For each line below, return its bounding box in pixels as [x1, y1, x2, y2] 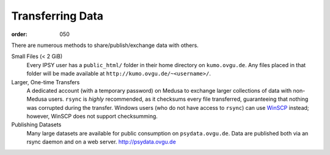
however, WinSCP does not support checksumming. [26, 113, 158, 120]
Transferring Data [11, 9, 104, 23]
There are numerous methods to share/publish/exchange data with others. [11, 41, 199, 49]
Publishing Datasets [11, 121, 62, 128]
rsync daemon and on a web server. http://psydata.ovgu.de [26, 138, 177, 146]
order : [11, 31, 28, 38]
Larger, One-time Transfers [11, 78, 80, 85]
